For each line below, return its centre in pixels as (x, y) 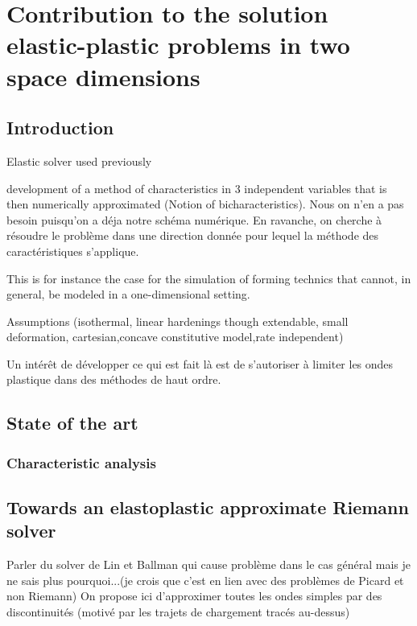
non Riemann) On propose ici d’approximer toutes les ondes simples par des (194, 596)
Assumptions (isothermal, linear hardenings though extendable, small (178, 321)
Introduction (60, 128)
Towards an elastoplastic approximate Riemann (208, 507)
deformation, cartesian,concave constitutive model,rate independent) (175, 337)
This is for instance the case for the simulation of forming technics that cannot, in (209, 278)
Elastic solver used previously (79, 161)
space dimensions (103, 76)
